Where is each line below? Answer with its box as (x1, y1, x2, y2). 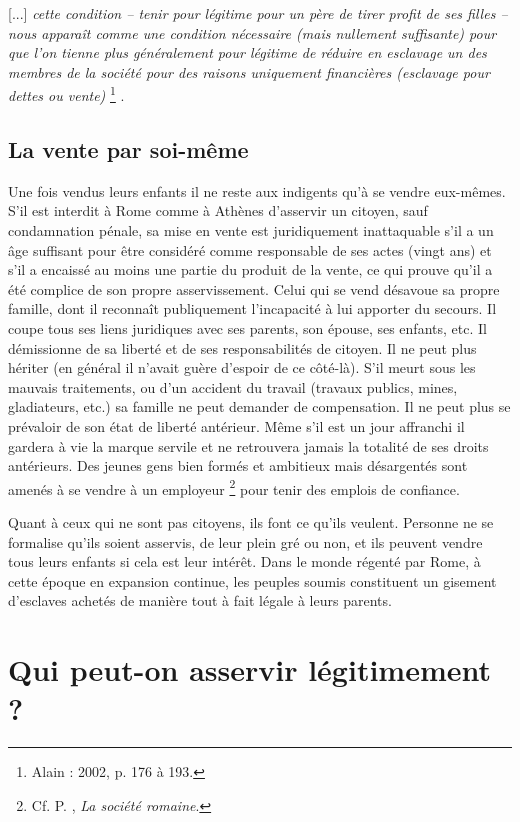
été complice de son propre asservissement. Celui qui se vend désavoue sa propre (8, 278, 500, 299)
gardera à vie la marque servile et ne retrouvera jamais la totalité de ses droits (8, 435, 489, 456)
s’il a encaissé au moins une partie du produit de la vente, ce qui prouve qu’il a (8, 259, 493, 280)
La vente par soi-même (8, 134, 249, 165)
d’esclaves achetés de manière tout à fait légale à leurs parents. (8, 590, 392, 611)
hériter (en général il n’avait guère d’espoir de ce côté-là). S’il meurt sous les (8, 357, 476, 378)
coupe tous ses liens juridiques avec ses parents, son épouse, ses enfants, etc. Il (8, 317, 487, 338)
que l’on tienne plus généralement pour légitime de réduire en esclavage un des (8, 42, 487, 63)
